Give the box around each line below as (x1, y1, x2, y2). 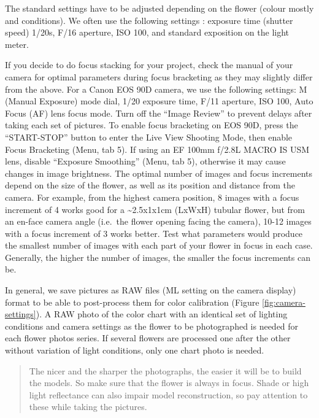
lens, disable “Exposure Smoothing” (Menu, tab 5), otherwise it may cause (5, 155, 286, 168)
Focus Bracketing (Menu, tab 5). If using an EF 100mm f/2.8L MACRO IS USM (5, 142, 310, 155)
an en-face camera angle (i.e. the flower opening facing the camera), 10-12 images (5, 215, 312, 228)
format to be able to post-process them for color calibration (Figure (5, 295, 259, 308)
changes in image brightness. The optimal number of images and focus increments (5, 166, 313, 179)
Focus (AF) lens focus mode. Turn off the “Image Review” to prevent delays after (5, 106, 312, 119)
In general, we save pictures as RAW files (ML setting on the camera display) (5, 284, 296, 296)
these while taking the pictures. (29, 400, 147, 413)
